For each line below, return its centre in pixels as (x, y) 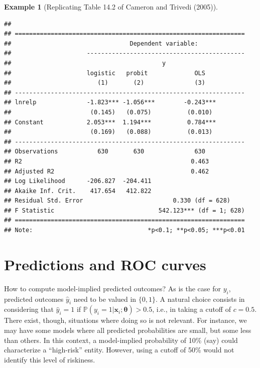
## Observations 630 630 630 (105, 152)
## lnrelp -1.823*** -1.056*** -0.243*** (110, 103)
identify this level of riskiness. (50, 359)
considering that (29, 309)
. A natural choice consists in (200, 299)
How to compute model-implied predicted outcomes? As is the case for (112, 288)
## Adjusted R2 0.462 (107, 171)
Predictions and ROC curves (105, 264)
